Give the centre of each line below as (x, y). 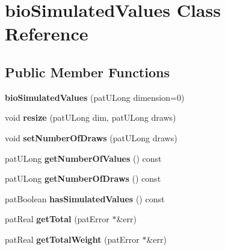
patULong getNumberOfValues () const (83, 158)
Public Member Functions (87, 72)
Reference (47, 34)
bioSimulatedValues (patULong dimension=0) (95, 97)
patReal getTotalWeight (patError (72, 239)
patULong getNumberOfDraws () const (83, 178)
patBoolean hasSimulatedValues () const (85, 198)
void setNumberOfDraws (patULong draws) (91, 137)
